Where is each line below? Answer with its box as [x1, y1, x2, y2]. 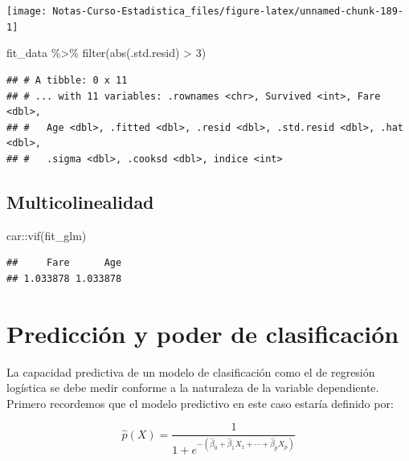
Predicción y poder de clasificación [6, 316, 399, 349]
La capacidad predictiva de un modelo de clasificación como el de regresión [6, 363, 375, 380]
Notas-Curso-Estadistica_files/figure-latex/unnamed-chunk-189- [52, 6, 403, 17]
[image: [6, 6, 47, 17]
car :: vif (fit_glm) [6, 226, 87, 243]
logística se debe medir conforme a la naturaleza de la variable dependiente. [6, 379, 379, 396]
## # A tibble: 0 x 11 [6, 74, 128, 86]
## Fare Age [6, 257, 122, 269]
